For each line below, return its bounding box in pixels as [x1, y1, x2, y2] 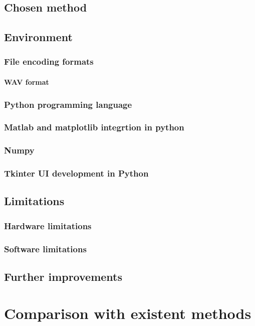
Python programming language [4, 98, 132, 110]
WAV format [4, 77, 49, 87]
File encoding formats [4, 55, 94, 68]
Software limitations [4, 242, 87, 255]
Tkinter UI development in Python [4, 167, 149, 180]
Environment [4, 29, 73, 45]
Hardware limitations [4, 219, 92, 232]
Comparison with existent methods [4, 303, 251, 323]
